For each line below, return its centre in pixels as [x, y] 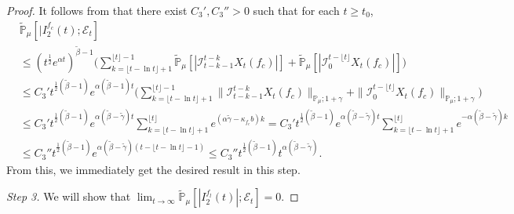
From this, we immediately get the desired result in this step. [153, 169]
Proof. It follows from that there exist [97, 10]
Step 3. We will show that [69, 196]
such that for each [296, 10]
